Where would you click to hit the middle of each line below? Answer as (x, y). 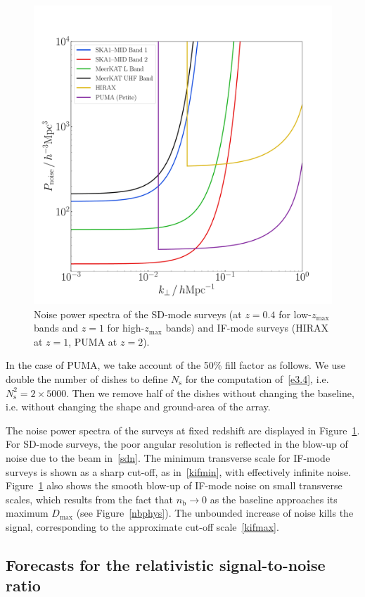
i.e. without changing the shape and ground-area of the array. (138, 407)
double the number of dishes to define (87, 378)
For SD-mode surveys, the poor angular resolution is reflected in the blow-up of (177, 444)
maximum (27, 513)
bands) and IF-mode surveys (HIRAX (247, 328)
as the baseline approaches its (274, 499)
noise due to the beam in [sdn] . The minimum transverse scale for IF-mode (168, 457)
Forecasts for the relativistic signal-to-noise (166, 564)
